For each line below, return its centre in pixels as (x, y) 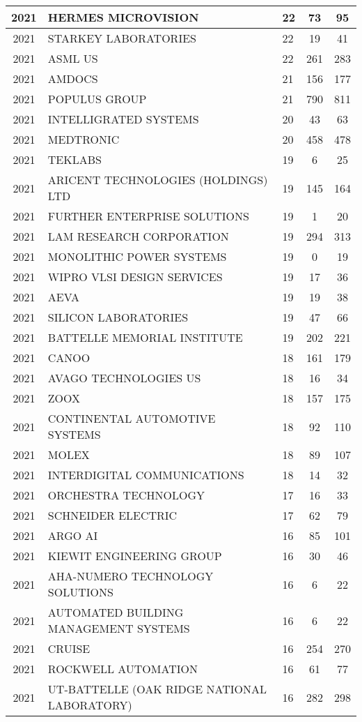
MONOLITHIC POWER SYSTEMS (137, 256)
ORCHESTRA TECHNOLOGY (126, 495)
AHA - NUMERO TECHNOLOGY (131, 576)
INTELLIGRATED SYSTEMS (123, 119)
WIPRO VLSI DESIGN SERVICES (135, 277)
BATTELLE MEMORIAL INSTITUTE (145, 337)
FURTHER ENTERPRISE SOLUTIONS (148, 216)
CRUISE (69, 648)
